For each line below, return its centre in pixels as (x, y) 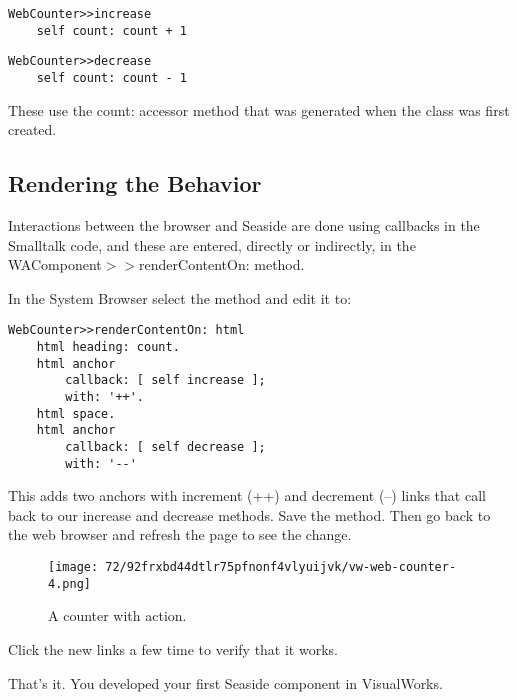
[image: (73, 567)
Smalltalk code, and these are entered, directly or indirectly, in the (212, 244)
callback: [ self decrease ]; (165, 446)
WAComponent (55, 264)
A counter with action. (117, 615)
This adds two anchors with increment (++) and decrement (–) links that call (247, 495)
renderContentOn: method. (222, 264)
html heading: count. (108, 347)
